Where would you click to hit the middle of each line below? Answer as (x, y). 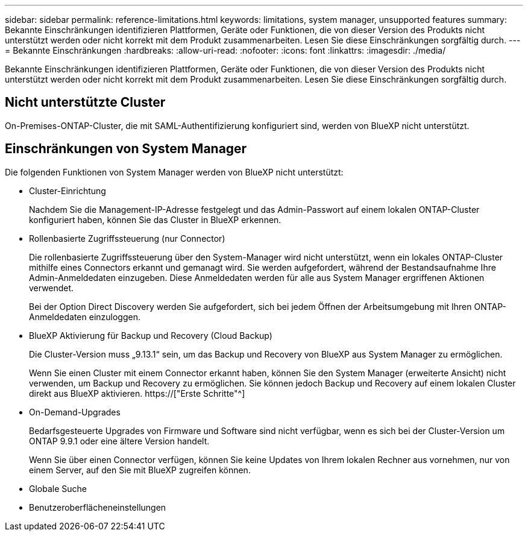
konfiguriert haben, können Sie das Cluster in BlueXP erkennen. (155, 219)
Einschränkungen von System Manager (126, 149)
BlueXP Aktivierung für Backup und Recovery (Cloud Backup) (151, 335)
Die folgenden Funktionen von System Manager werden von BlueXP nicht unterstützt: (174, 172)
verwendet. (52, 288)
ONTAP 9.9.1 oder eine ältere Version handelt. (119, 441)
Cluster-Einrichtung (68, 191)
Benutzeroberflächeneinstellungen (98, 507)
